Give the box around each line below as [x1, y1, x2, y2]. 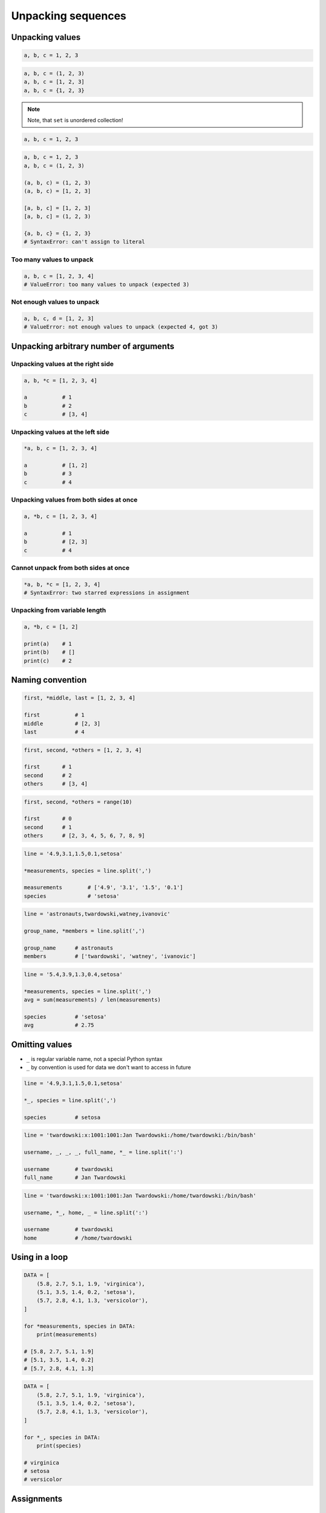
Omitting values [11, 1039, 72, 1049]
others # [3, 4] [24, 781, 88, 787]
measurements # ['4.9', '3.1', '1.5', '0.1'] [24, 884, 184, 891]
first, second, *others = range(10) [24, 798, 133, 805]
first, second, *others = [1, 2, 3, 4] [24, 746, 142, 753]
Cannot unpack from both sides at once [11, 563, 130, 572]
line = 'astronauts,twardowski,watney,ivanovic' [24, 911, 171, 917]
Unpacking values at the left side [11, 427, 110, 436]
